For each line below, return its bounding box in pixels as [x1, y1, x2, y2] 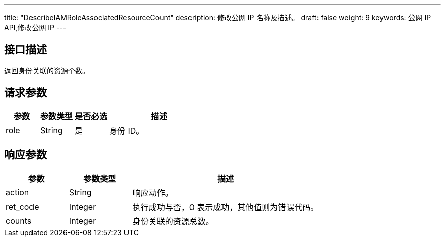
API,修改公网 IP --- [4, 23, 67, 32]
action [6, 187, 29, 197]
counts [6, 215, 32, 226]
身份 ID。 [109, 125, 144, 136]
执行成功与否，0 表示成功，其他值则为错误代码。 [132, 202, 319, 212]
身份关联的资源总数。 [132, 216, 214, 226]
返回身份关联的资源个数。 [4, 66, 89, 75]
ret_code [6, 201, 39, 212]
